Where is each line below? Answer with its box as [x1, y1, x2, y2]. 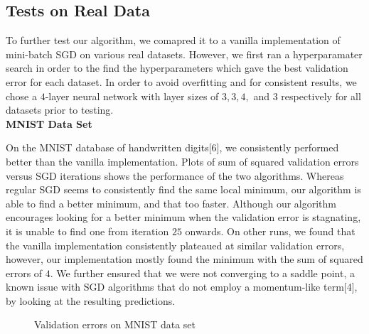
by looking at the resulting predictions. [6, 293, 176, 308]
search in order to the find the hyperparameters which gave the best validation [6, 60, 348, 75]
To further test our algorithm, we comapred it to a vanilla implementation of [6, 33, 341, 48]
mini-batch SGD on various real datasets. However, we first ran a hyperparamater [6, 46, 363, 61]
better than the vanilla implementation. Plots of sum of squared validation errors [6, 153, 359, 168]
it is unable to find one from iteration [6, 223, 169, 238]
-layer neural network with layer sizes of [45, 88, 219, 103]
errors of [6, 265, 43, 280]
